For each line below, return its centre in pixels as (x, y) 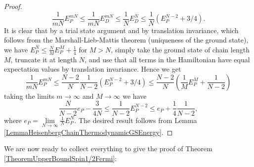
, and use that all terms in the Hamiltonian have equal (167, 59)
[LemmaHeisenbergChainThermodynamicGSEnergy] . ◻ (88, 132)
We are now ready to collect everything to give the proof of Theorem (108, 148)
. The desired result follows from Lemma (136, 120)
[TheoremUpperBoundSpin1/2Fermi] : (61, 158)
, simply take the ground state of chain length (180, 49)
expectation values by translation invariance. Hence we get (93, 69)
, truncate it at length (44, 59)
